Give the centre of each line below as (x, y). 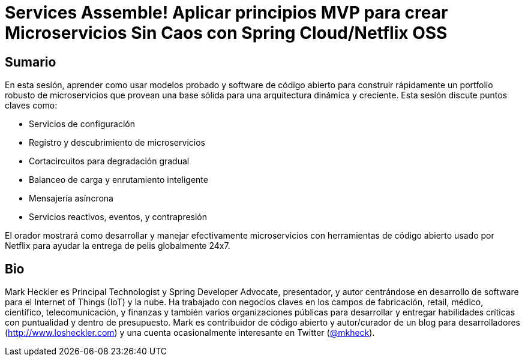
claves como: (31, 106)
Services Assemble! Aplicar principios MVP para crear (226, 13)
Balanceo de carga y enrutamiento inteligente (118, 180)
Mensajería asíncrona (71, 198)
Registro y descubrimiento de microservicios (117, 143)
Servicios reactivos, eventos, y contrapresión (118, 217)
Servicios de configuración (82, 124)
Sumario (31, 62)
